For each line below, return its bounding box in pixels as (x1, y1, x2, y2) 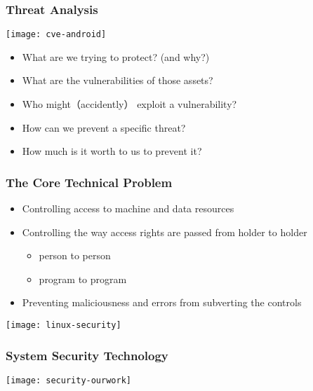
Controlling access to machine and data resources (22, 201, 234, 216)
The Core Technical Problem (6, 173, 173, 191)
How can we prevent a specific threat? (22, 120, 186, 135)
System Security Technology (6, 346, 168, 364)
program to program (39, 271, 127, 286)
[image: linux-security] (6, 320, 121, 331)
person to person (39, 248, 111, 263)
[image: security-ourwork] (6, 375, 131, 385)
